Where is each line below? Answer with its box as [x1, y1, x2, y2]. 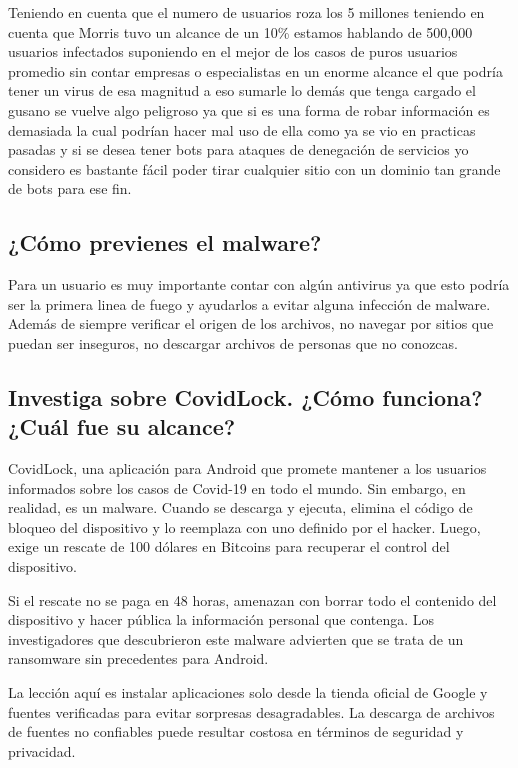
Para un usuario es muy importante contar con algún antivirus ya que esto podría [8, 274, 510, 295]
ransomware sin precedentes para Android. [8, 648, 269, 669]
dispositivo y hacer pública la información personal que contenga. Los [8, 609, 435, 630]
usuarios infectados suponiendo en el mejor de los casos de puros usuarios [8, 41, 458, 62]
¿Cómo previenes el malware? [8, 227, 322, 258]
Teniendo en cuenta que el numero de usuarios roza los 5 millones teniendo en [8, 2, 485, 22]
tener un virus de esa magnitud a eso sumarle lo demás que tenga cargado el [8, 80, 476, 101]
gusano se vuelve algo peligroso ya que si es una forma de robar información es [8, 99, 490, 120]
